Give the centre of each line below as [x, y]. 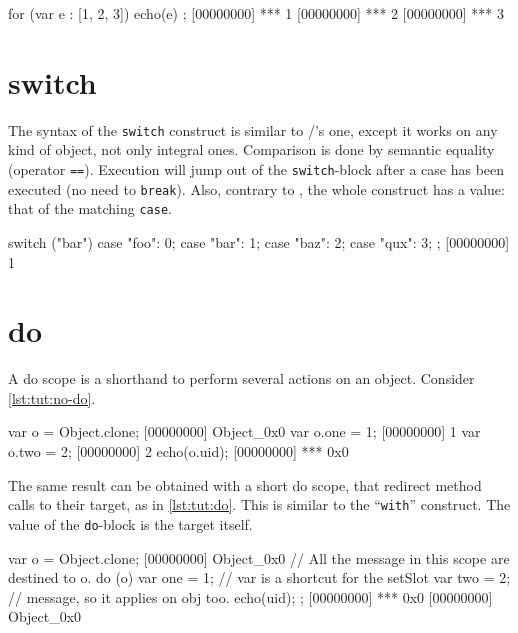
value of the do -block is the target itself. [130, 523]
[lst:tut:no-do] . [52, 397]
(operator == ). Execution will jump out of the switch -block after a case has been [256, 168]
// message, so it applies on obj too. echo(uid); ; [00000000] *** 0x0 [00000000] [250, 596]
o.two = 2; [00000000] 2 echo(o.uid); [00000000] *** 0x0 [178, 451]
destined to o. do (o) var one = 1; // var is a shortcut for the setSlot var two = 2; [259, 577]
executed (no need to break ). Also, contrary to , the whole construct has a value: [256, 188]
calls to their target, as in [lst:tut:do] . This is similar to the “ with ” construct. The [259, 504]
